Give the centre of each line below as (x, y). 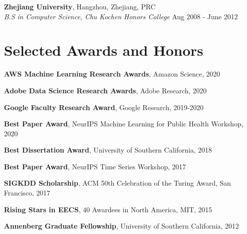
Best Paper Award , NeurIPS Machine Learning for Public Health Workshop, (124, 124)
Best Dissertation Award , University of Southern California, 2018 (108, 150)
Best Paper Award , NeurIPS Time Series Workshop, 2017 (95, 166)
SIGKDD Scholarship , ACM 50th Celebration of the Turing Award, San (118, 183)
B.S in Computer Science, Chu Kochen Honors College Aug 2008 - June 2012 (121, 16)
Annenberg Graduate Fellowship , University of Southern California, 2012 (122, 226)
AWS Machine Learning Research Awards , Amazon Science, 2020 (112, 74)
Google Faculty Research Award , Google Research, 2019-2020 (104, 107)
